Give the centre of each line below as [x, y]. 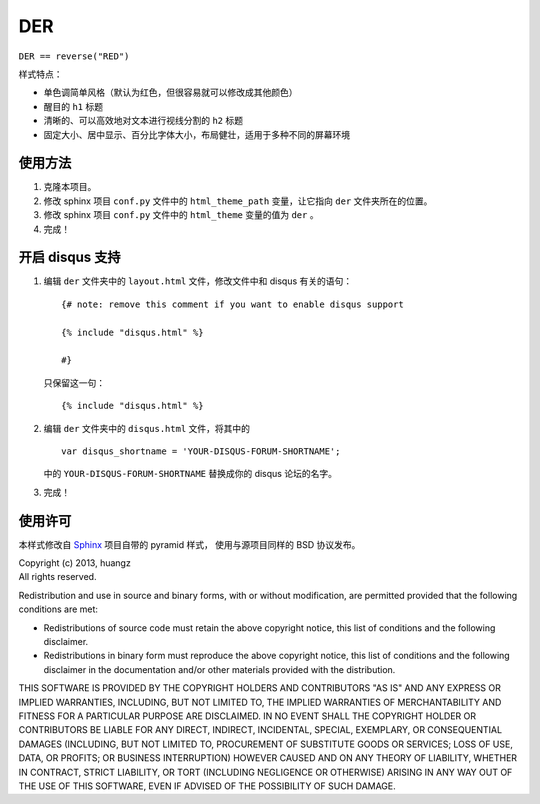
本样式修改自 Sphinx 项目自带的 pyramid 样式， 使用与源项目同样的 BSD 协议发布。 [189, 544]
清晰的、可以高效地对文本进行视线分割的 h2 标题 [143, 121]
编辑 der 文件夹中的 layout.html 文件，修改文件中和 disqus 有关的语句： [198, 281]
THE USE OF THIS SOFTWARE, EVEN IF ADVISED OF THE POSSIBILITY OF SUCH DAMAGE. [207, 786]
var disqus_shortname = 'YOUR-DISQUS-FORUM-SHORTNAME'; [201, 451]
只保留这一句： [74, 382]
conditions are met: [58, 609]
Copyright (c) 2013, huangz [75, 563]
